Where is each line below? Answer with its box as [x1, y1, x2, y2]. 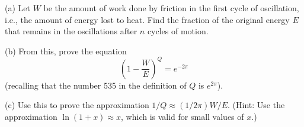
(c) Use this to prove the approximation [5, 99, 149, 111]
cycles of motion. [147, 25, 209, 37]
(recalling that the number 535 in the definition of [5, 79, 187, 91]
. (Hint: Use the [228, 99, 285, 111]
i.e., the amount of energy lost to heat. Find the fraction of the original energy [5, 13, 290, 25]
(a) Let [5, 2, 30, 14]
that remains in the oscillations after [5, 25, 137, 37]
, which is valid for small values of [121, 110, 244, 123]
